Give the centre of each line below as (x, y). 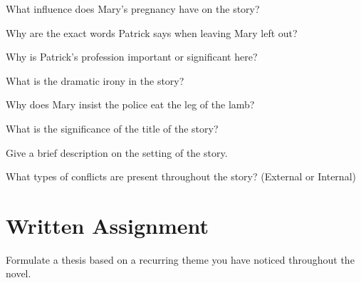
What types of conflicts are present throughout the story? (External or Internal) (181, 176)
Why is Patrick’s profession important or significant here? (132, 57)
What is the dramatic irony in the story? (95, 80)
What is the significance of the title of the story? (112, 128)
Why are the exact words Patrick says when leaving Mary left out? (152, 32)
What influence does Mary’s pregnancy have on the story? (133, 9)
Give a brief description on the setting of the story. (117, 152)
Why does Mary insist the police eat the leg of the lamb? (130, 104)
